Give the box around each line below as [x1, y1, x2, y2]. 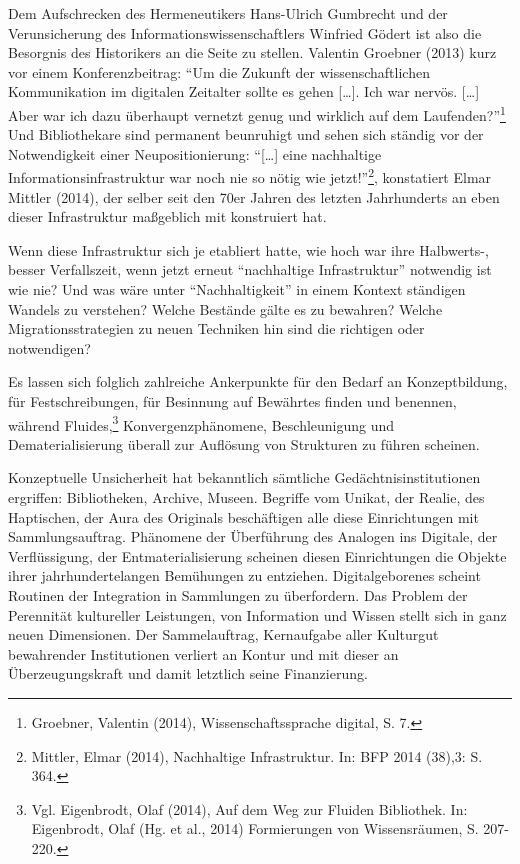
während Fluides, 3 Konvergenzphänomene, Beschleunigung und [8, 411, 395, 435]
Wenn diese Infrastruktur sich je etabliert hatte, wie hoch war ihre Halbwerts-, [8, 239, 489, 260]
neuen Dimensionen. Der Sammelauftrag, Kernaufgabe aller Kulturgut [8, 624, 439, 645]
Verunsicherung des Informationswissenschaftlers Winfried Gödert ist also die [8, 22, 482, 43]
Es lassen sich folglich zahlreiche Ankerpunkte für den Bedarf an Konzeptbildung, [8, 371, 508, 392]
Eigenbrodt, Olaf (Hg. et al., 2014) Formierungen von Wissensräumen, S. [31, 818, 479, 839]
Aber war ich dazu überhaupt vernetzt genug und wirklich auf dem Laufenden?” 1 [8, 101, 506, 125]
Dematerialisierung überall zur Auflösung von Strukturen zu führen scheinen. [8, 433, 480, 454]
